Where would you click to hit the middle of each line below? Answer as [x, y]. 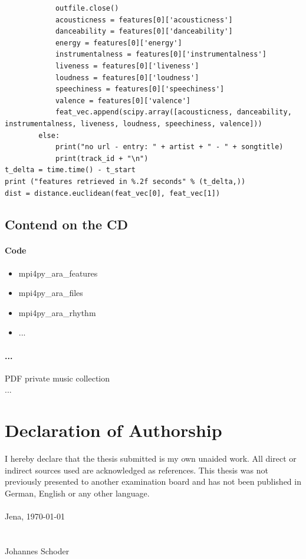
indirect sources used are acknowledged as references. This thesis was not [136, 470]
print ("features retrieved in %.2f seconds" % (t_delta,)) [125, 181]
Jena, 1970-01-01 [35, 516]
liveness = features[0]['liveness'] [127, 66]
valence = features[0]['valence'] [123, 101]
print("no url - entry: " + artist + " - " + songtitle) [169, 147]
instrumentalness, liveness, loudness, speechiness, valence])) [134, 124]
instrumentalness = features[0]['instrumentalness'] [161, 55]
